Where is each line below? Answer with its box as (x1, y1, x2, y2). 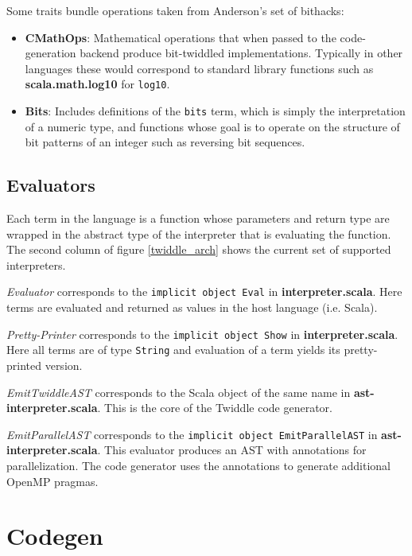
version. (45, 357, 83, 374)
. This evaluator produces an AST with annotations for (97, 441, 367, 458)
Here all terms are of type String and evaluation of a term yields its (6, 341, 340, 358)
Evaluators (6, 173, 95, 197)
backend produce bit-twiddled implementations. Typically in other (80, 45, 403, 61)
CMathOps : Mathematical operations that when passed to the (25, 29, 336, 45)
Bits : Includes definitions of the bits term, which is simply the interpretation (25, 103, 406, 119)
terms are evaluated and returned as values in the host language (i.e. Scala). (6, 299, 378, 316)
